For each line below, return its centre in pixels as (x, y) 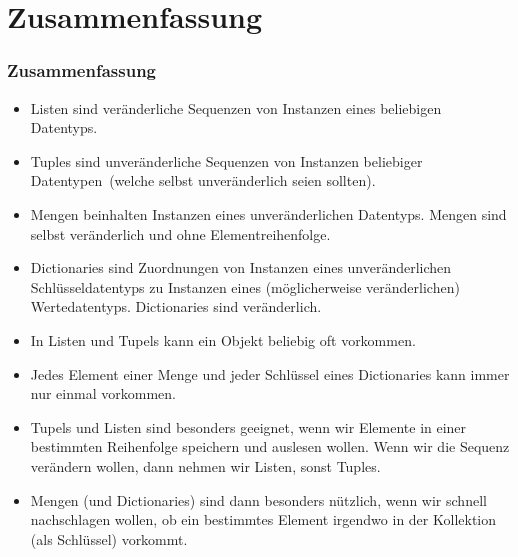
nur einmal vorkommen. (103, 393)
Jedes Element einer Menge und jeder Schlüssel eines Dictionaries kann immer (270, 373)
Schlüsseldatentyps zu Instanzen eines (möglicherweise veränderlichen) (245, 286)
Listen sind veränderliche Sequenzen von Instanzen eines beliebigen (236, 107)
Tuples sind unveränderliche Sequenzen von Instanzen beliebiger (226, 160)
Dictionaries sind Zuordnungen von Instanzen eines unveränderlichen (241, 267)
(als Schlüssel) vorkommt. (109, 538)
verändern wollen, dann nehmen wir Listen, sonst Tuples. (205, 465)
